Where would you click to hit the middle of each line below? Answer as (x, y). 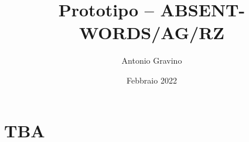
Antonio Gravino (152, 60)
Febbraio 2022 (152, 80)
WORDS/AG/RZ (152, 32)
